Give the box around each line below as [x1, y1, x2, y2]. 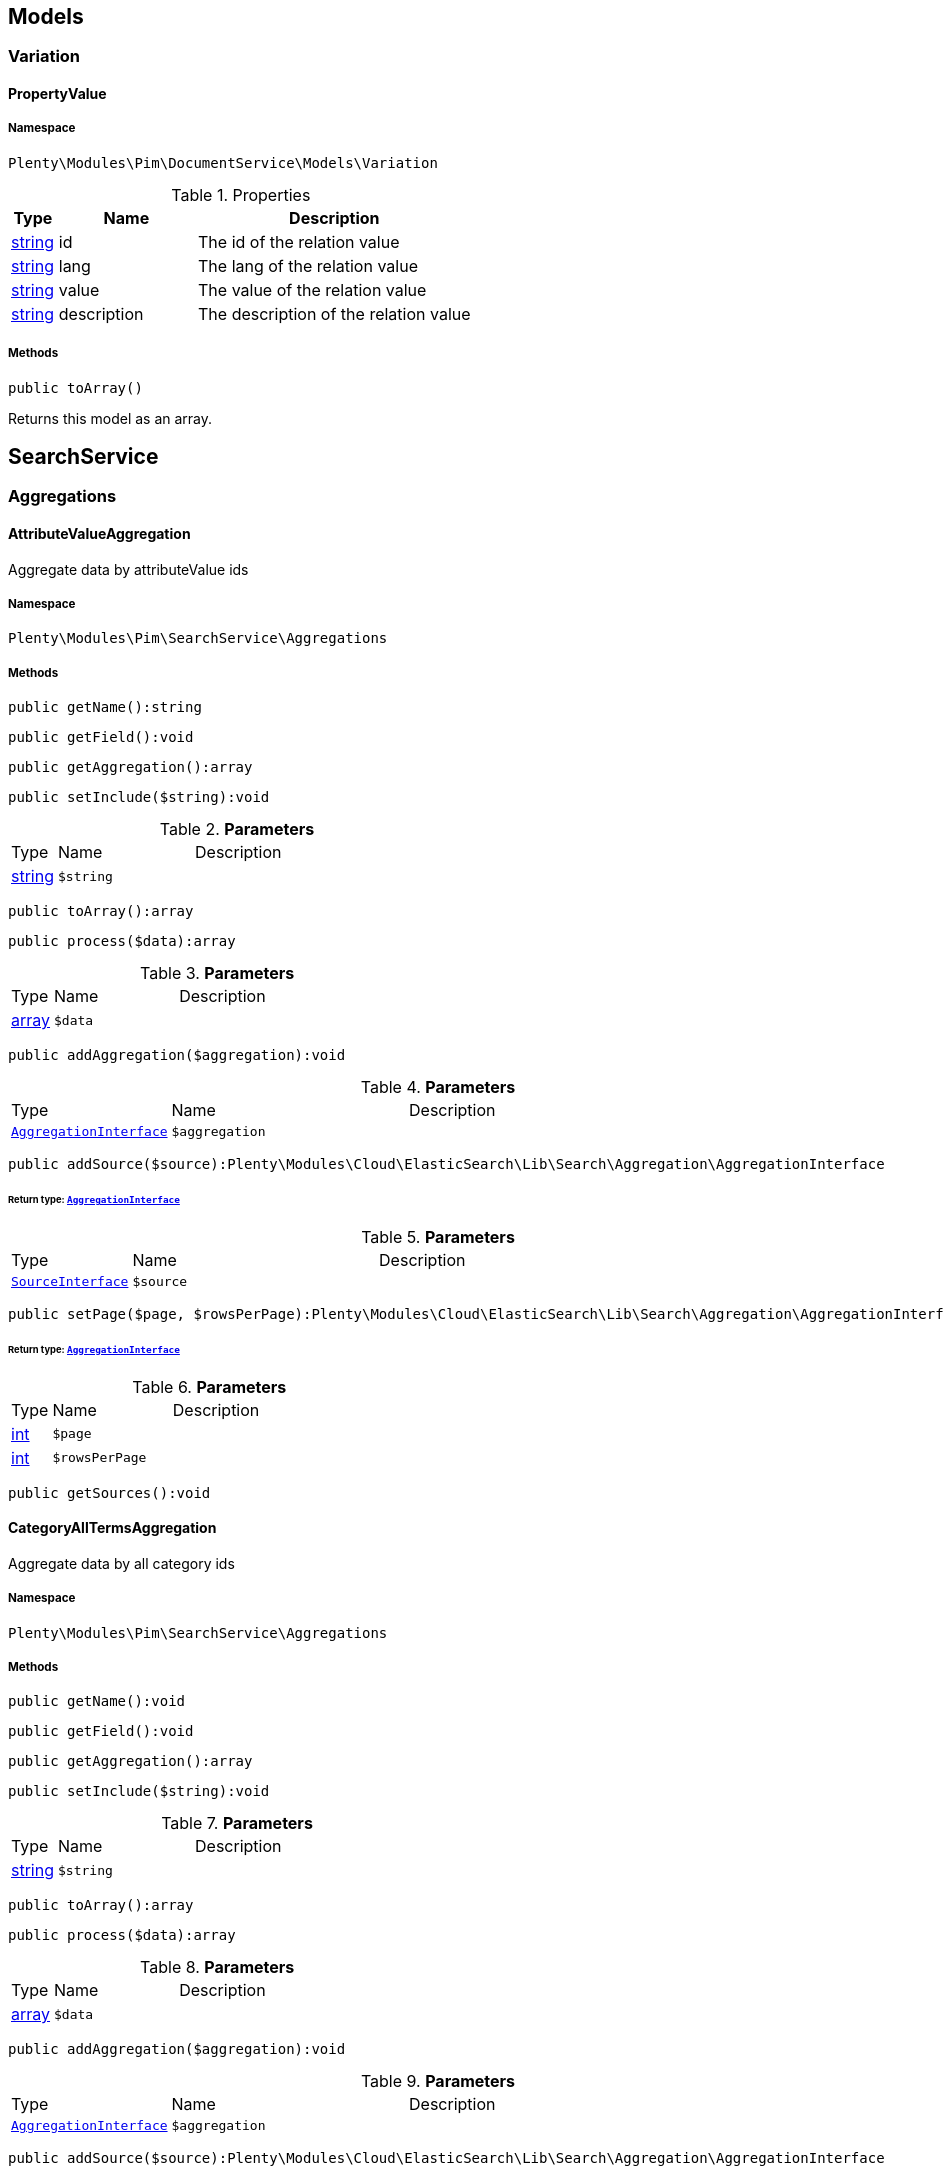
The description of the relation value [198, 303, 471, 324]
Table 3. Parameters [140, 963, 295, 984]
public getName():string [8, 699, 202, 716]
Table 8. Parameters [140, 1957, 295, 1978]
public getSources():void [8, 1484, 211, 1501]
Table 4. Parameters [360, 1077, 516, 1098]
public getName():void [8, 1693, 186, 1710]
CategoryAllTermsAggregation [8, 1519, 217, 1537]
